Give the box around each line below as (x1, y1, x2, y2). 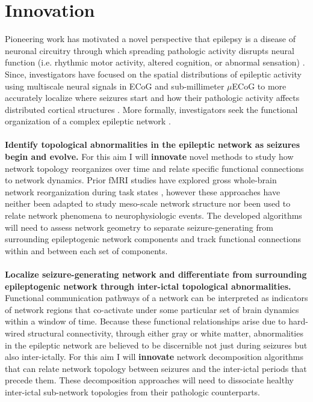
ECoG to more (232, 79, 287, 92)
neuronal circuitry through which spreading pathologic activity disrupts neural (5, 44, 294, 56)
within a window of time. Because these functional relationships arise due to (5, 315, 286, 327)
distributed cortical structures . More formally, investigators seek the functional (5, 103, 298, 115)
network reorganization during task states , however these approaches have (5, 185, 280, 198)
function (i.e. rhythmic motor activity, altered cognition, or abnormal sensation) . (5, 56, 305, 69)
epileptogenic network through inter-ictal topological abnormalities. (5, 279, 291, 292)
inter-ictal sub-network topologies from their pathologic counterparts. (5, 385, 260, 398)
